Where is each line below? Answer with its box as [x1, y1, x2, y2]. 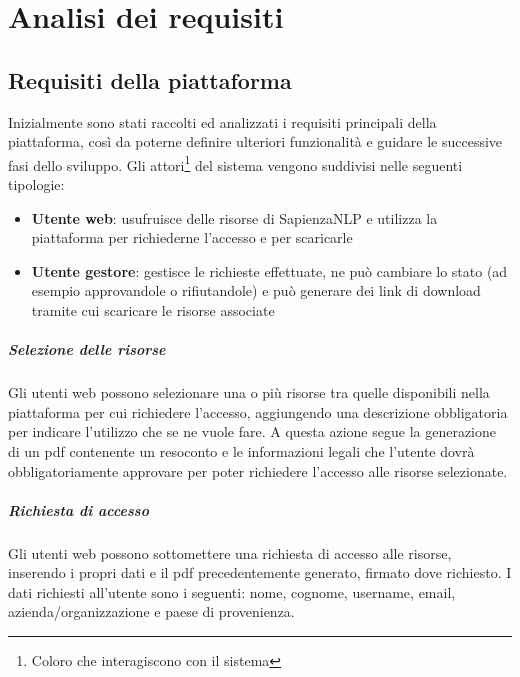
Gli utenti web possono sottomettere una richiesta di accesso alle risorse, [8, 542, 452, 563]
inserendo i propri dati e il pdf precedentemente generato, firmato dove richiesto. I [8, 562, 512, 583]
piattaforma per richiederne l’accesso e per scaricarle [31, 227, 353, 248]
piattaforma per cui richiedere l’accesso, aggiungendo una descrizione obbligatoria [8, 401, 508, 422]
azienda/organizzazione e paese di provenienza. [8, 601, 295, 622]
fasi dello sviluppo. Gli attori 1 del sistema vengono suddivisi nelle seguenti [8, 151, 463, 175]
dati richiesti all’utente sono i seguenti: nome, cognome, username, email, [8, 581, 456, 602]
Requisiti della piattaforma [8, 64, 292, 95]
